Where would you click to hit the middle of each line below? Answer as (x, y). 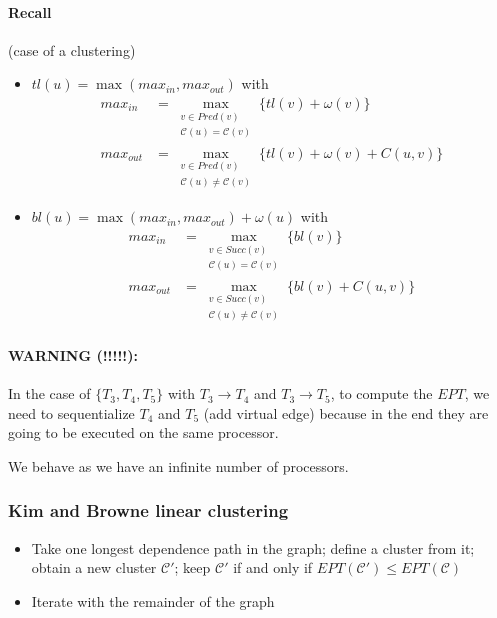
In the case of (49, 393)
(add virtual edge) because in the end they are (346, 412)
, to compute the (381, 393)
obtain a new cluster (94, 567)
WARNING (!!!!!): (73, 354)
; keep (192, 567)
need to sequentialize (71, 412)
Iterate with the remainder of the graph (153, 600)
